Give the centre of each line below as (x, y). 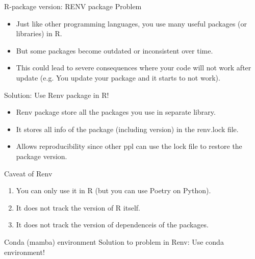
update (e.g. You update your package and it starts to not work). (118, 77)
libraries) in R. (39, 33)
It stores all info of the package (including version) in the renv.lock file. (127, 129)
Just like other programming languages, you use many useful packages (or (132, 23)
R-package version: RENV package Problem (73, 6)
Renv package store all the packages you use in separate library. (116, 112)
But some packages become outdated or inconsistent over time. (114, 50)
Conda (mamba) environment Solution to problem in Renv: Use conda (114, 241)
